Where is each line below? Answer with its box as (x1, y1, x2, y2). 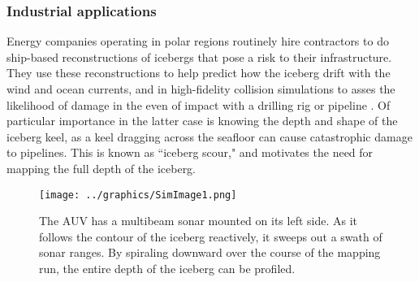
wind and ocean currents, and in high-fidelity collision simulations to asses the (6, 80, 395, 97)
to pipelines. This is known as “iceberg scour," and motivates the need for (6, 144, 374, 161)
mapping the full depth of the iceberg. (6, 159, 197, 176)
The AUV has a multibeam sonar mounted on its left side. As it (39, 212, 357, 229)
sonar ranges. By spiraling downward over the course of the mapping (39, 244, 381, 261)
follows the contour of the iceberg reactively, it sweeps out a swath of (39, 228, 382, 245)
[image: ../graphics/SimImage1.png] (39, 189, 237, 201)
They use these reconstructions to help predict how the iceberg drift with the (6, 64, 391, 81)
